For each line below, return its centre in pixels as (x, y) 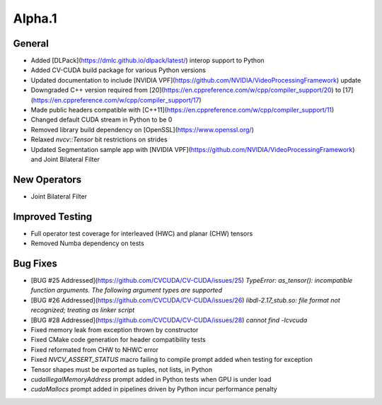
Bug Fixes (35, 263)
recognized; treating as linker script (83, 310)
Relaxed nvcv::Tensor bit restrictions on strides (99, 140)
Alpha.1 (35, 18)
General (31, 43)
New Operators (47, 179)
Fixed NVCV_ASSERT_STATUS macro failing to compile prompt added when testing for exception (172, 360)
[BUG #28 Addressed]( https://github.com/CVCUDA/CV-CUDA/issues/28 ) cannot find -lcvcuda (169, 320)
